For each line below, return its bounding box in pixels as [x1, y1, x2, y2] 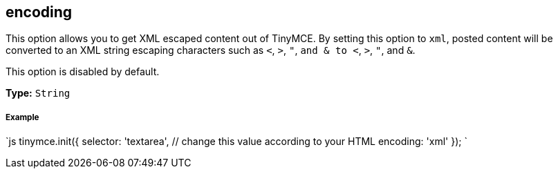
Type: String [6, 87, 71, 99]
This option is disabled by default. [6, 66, 160, 78]
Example [6, 112, 39, 122]
